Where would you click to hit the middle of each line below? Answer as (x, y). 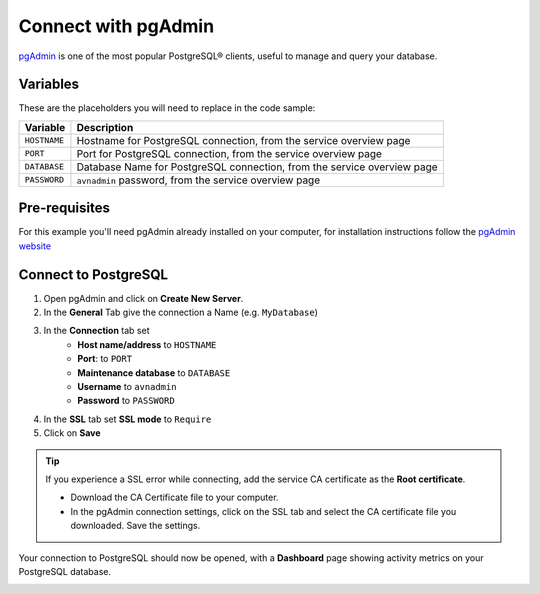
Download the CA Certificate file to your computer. (174, 497)
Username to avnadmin (127, 386)
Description (105, 127)
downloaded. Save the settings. (135, 526)
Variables (49, 84)
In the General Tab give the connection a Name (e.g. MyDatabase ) (181, 312)
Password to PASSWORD (126, 401)
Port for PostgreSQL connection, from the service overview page (229, 153)
